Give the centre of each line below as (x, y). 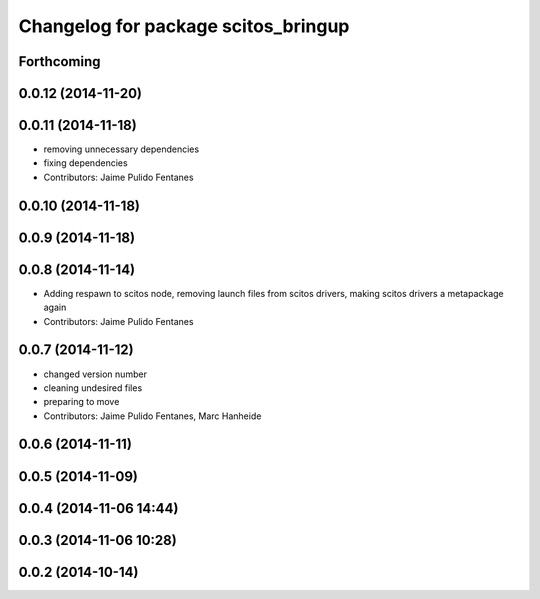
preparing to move (81, 402)
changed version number (95, 374)
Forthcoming (59, 61)
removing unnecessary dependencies (121, 149)
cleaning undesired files (93, 387)
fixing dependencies (86, 163)
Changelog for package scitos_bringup (184, 26)
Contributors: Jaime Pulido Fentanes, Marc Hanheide (152, 416)
